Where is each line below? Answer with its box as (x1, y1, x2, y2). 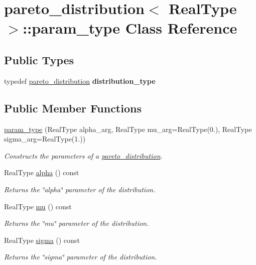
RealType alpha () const (4, 167, 79, 178)
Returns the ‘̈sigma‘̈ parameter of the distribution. (4, 251, 157, 262)
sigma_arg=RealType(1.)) (4, 134, 86, 144)
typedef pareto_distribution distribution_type (4, 75, 156, 86)
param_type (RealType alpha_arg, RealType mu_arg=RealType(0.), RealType (4, 123, 252, 134)
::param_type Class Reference (23, 18, 237, 38)
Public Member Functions (4, 100, 142, 115)
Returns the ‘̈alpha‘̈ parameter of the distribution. (4, 184, 156, 194)
